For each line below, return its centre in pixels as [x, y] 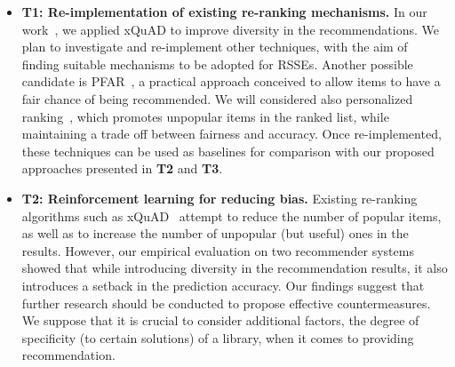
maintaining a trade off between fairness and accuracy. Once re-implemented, [231, 134]
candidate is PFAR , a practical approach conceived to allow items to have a [231, 81]
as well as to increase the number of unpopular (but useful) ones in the [215, 233]
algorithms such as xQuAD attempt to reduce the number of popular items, [231, 215]
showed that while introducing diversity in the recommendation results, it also [235, 268]
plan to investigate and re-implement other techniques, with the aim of [215, 47]
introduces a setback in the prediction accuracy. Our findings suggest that [223, 285]
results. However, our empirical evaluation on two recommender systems [218, 250]
